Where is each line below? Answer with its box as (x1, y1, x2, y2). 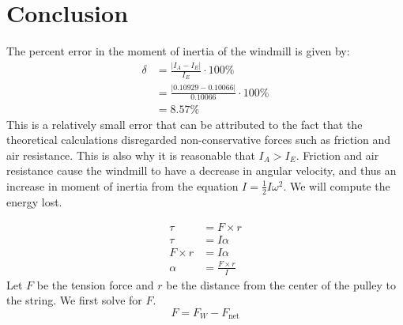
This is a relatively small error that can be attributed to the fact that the (6, 115, 363, 132)
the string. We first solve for (6, 292, 142, 308)
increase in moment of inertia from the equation (6, 177, 239, 194)
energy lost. (6, 193, 62, 210)
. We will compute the (283, 177, 390, 194)
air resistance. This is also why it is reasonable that (6, 146, 255, 163)
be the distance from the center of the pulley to (166, 276, 396, 293)
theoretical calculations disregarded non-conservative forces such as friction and (6, 131, 391, 148)
